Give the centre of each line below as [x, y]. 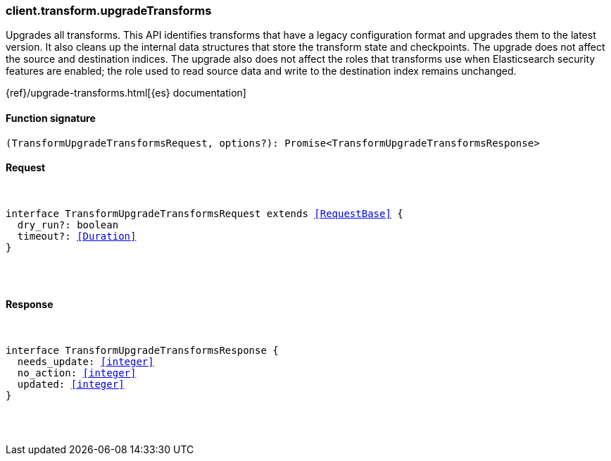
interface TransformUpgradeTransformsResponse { [142, 351]
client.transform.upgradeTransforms [109, 11]
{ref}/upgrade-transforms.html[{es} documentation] [126, 93]
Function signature [51, 118]
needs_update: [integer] [86, 362]
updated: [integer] [71, 385]
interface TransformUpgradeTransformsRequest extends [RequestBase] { [204, 213]
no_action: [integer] [77, 373]
